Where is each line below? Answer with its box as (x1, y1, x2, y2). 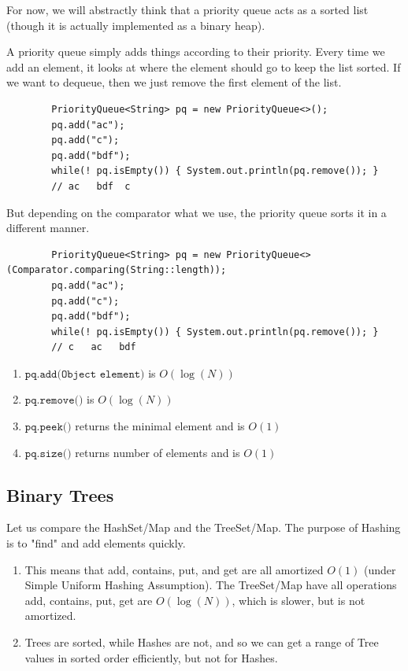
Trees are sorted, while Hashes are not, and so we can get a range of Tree (24, 634, 379, 651)
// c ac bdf (51, 341, 136, 353)
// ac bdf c (51, 180, 131, 192)
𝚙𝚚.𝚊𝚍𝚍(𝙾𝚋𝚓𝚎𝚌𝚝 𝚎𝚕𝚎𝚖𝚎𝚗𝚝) (24, 368, 145, 380)
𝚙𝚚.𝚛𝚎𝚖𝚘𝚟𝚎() (24, 395, 83, 407)
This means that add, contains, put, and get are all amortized (24, 561, 324, 577)
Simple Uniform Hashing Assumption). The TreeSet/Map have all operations (24, 577, 397, 593)
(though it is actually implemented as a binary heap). (6, 17, 265, 33)
